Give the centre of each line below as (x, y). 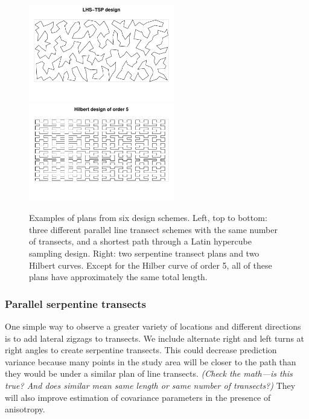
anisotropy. (25, 409)
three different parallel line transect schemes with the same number (153, 229)
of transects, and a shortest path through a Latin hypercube (140, 241)
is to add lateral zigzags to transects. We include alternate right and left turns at (155, 338)
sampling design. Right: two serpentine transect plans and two (144, 253)
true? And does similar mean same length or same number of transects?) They (150, 385)
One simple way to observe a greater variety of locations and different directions (153, 326)
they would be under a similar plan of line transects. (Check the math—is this (149, 373)
